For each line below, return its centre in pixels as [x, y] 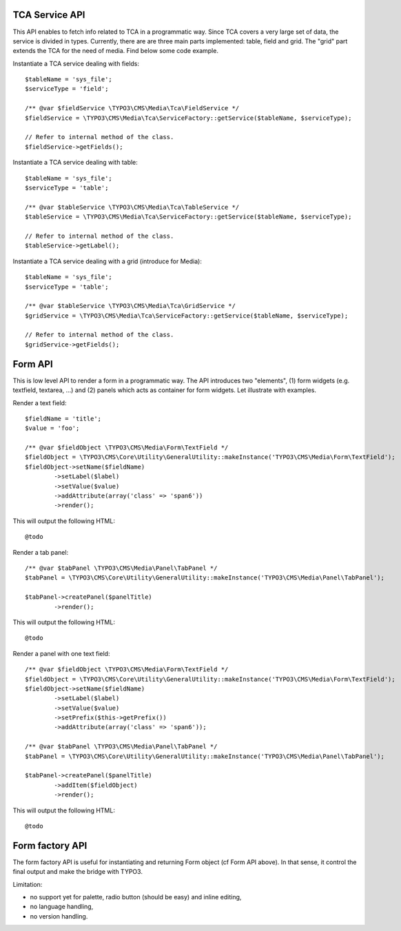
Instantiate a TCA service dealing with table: [75, 163]
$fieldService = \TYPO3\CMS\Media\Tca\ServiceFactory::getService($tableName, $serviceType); [188, 118]
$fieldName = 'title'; [63, 418]
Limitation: [28, 884]
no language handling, [62, 907]
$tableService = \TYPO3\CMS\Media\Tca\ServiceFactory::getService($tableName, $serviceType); [188, 217]
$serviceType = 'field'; [67, 89]
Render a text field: [40, 402]
